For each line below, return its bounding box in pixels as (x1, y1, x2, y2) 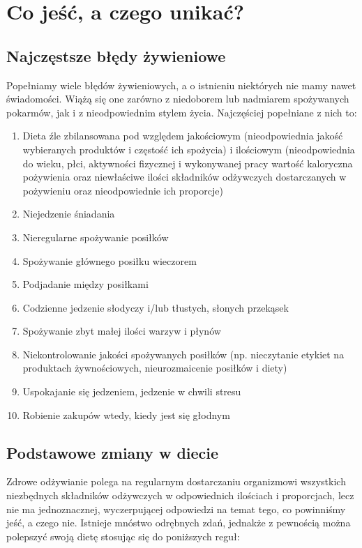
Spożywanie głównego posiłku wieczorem (22, 253, 197, 268)
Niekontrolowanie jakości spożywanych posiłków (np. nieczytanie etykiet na (22, 347, 345, 361)
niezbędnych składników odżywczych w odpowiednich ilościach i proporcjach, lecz (6, 488, 354, 503)
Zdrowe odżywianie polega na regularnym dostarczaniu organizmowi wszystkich (6, 474, 346, 489)
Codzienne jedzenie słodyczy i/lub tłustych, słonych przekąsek (22, 300, 289, 314)
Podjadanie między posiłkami (22, 277, 149, 291)
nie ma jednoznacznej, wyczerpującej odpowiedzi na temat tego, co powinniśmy (6, 501, 346, 516)
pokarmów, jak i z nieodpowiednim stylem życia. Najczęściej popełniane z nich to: (6, 105, 357, 119)
